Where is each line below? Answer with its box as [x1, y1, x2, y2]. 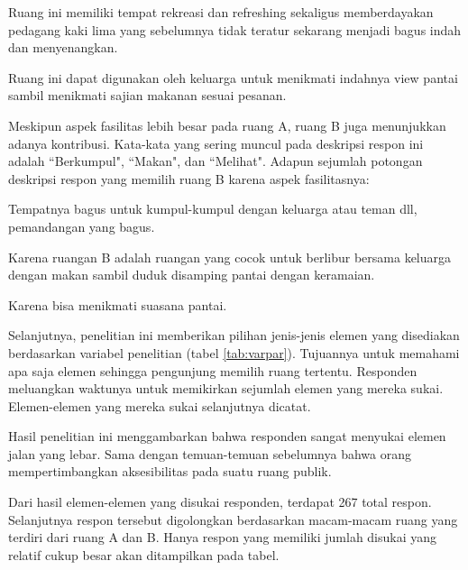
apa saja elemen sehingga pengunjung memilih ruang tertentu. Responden [8, 361, 418, 380]
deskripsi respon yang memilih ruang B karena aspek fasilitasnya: [8, 169, 370, 188]
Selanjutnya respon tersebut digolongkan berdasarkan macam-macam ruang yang [8, 510, 458, 529]
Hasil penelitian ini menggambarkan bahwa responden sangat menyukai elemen [8, 427, 446, 446]
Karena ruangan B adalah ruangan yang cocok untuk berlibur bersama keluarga [8, 247, 452, 266]
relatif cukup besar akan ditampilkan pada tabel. [8, 545, 280, 564]
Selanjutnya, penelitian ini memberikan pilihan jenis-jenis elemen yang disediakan [8, 326, 460, 345]
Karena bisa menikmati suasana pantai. [8, 295, 227, 314]
